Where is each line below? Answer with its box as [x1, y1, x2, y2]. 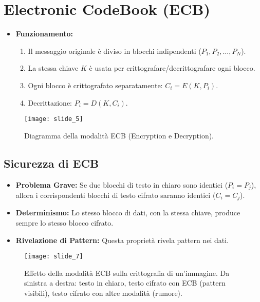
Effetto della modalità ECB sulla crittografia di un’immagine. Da [24, 267, 230, 278]
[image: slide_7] [24, 253, 83, 260]
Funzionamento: [15, 28, 73, 39]
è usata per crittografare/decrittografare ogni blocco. [89, 63, 255, 73]
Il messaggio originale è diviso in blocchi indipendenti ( [28, 45, 201, 56]
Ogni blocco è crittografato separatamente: [28, 79, 163, 90]
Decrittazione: [28, 97, 72, 108]
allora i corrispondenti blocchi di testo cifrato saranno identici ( [15, 190, 216, 200]
